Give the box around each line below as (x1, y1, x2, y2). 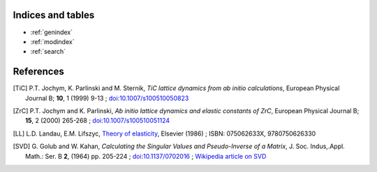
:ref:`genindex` (30, 28, 73, 36)
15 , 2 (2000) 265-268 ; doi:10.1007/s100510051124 (25, 116, 170, 125)
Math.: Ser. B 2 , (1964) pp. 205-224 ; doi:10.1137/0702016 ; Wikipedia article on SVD (25, 152, 267, 160)
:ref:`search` (30, 48, 66, 56)
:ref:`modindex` (30, 37, 75, 45)
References (13, 66, 64, 78)
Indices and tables (13, 9, 95, 21)
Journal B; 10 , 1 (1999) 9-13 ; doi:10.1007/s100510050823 (25, 94, 189, 102)
